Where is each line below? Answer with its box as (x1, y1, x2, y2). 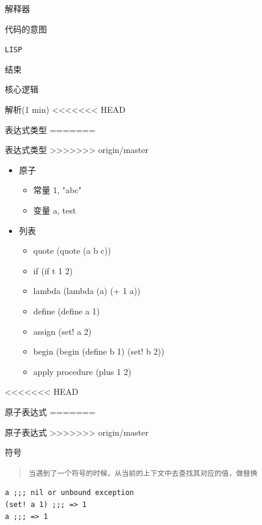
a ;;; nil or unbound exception (5, 488, 134, 497)
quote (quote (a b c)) (33, 244, 111, 257)
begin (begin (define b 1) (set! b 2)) (33, 345, 165, 358)
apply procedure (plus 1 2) (33, 365, 132, 377)
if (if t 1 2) (33, 264, 73, 277)
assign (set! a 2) (33, 325, 92, 337)
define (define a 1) (33, 304, 100, 317)
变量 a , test (33, 204, 76, 216)
